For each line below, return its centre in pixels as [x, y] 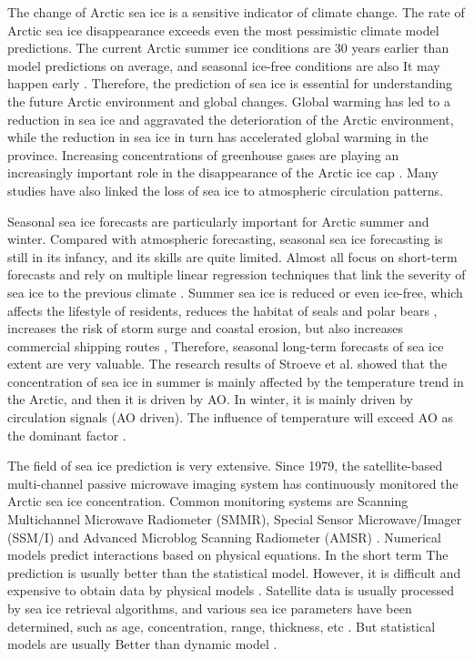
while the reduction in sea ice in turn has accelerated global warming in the [218, 137]
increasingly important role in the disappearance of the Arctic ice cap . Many [223, 172]
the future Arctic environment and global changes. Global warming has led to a [229, 101]
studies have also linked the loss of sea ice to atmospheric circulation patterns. [226, 190]
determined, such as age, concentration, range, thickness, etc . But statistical [222, 626]
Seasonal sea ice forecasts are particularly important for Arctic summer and [218, 221]
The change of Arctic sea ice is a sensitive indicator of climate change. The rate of [236, 12]
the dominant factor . [67, 435]
